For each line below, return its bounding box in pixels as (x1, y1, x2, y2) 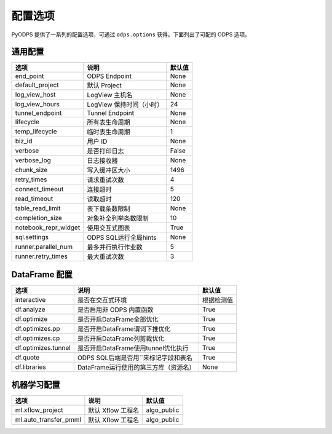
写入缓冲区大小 (87, 166, 130, 175)
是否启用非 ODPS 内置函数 (77, 305, 154, 314)
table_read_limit (15, 204, 61, 213)
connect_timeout (15, 185, 64, 194)
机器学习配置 (11, 380, 60, 390)
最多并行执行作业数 (87, 243, 143, 251)
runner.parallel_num (15, 243, 73, 251)
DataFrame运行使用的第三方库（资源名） (77, 363, 196, 371)
